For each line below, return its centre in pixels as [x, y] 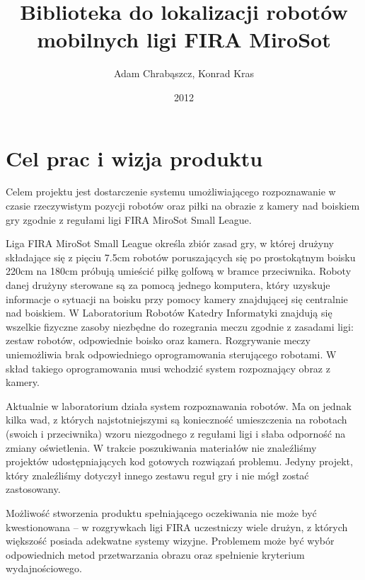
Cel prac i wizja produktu [134, 158]
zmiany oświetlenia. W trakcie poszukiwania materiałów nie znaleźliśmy [161, 447]
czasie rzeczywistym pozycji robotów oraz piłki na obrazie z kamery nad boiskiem [183, 206]
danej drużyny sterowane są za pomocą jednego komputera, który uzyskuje [168, 285]
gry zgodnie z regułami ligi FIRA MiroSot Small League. [129, 219]
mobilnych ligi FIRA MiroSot [184, 39]
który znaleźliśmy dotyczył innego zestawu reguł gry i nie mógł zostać [157, 475]
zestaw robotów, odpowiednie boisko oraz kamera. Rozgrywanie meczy [158, 340]
